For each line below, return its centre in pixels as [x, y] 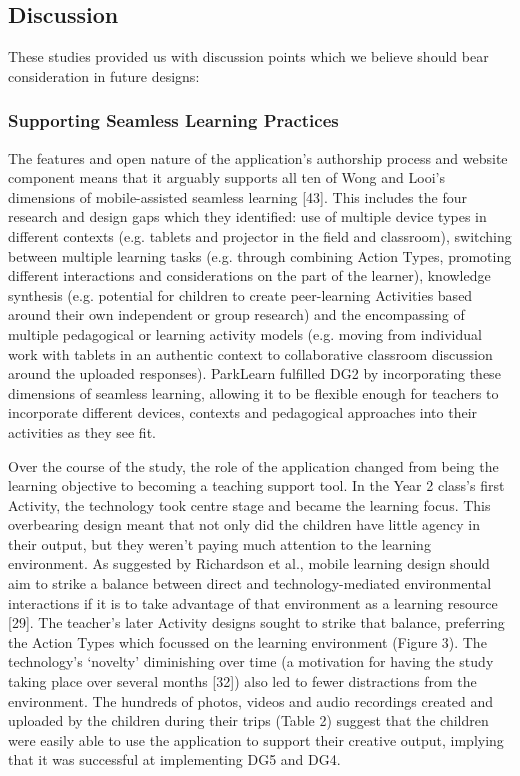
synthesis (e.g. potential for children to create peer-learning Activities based [240, 294]
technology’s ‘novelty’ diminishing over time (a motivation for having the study [251, 661]
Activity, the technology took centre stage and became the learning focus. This [249, 504]
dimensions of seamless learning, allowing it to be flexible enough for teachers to [253, 392]
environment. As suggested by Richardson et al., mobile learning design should [249, 563]
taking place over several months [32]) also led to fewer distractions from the [242, 681]
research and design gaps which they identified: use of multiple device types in [247, 216]
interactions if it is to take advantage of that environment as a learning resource [253, 602]
